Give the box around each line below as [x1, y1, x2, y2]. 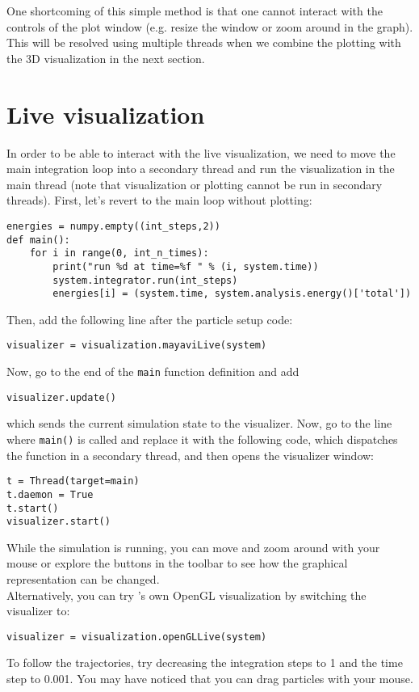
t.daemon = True [6, 488, 94, 500]
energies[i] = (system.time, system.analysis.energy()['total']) [52, 288, 412, 300]
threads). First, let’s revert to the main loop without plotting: [6, 192, 312, 209]
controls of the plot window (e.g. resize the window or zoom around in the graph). [6, 18, 413, 35]
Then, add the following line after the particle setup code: [6, 310, 293, 327]
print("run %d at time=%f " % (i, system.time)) [52, 260, 319, 272]
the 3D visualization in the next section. [6, 49, 205, 66]
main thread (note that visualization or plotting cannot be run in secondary [6, 175, 383, 192]
